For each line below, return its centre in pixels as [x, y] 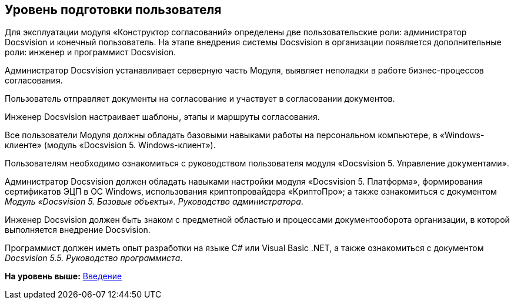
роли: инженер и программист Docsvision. [91, 52]
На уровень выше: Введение [64, 276]
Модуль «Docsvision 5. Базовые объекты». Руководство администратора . [154, 202]
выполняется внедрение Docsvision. [78, 230]
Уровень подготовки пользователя [113, 10]
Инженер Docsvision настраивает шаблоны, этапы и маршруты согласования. [162, 117]
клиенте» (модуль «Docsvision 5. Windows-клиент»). [110, 145]
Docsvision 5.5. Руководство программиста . [94, 258]
